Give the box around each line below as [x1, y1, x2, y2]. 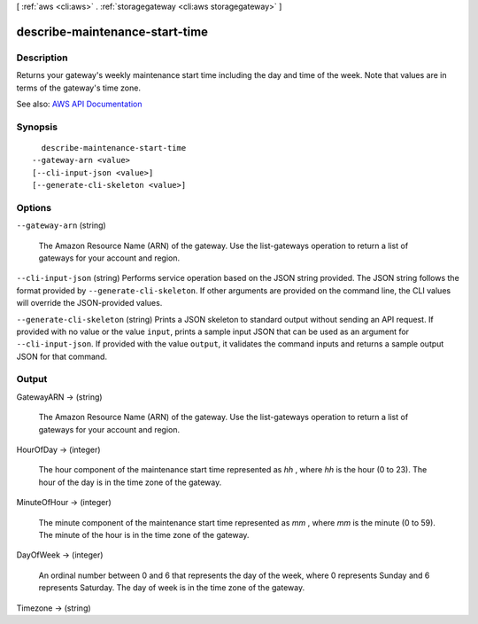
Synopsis [16, 121, 58, 133]
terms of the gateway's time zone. [16, 82, 142, 93]
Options [16, 201, 52, 214]
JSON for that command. [16, 351, 108, 362]
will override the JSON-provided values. [16, 298, 163, 308]
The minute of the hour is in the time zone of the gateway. [38, 529, 250, 540]
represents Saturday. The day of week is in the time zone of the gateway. [38, 582, 305, 593]
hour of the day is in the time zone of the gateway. [38, 477, 222, 487]
